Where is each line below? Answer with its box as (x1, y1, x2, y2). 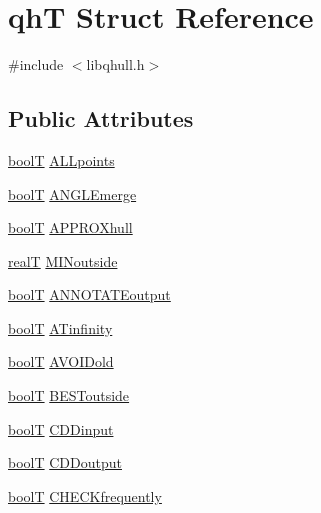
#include (8, 54, 64, 75)
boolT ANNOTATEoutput (8, 284, 171, 305)
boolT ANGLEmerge (8, 183, 137, 204)
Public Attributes (8, 103, 194, 134)
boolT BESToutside (8, 385, 130, 406)
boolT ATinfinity (8, 317, 113, 338)
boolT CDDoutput (8, 452, 122, 473)
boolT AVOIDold (8, 351, 114, 372)
